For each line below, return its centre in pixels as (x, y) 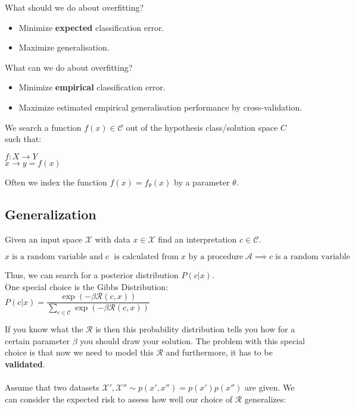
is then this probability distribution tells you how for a (195, 329)
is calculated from (146, 257)
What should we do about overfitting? (74, 7)
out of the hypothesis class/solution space (202, 127)
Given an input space (44, 239)
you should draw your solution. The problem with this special (192, 340)
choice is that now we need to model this (79, 352)
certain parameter (38, 340)
